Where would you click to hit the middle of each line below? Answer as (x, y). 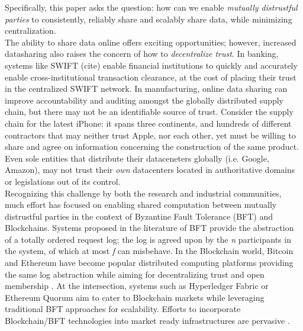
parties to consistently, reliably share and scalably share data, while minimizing (149, 19)
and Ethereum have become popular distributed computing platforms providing (149, 263)
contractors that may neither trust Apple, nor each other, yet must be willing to (150, 135)
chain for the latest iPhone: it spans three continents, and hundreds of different (148, 123)
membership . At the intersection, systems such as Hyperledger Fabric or (137, 286)
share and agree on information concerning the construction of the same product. (152, 147)
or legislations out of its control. (63, 181)
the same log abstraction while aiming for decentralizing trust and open (135, 274)
